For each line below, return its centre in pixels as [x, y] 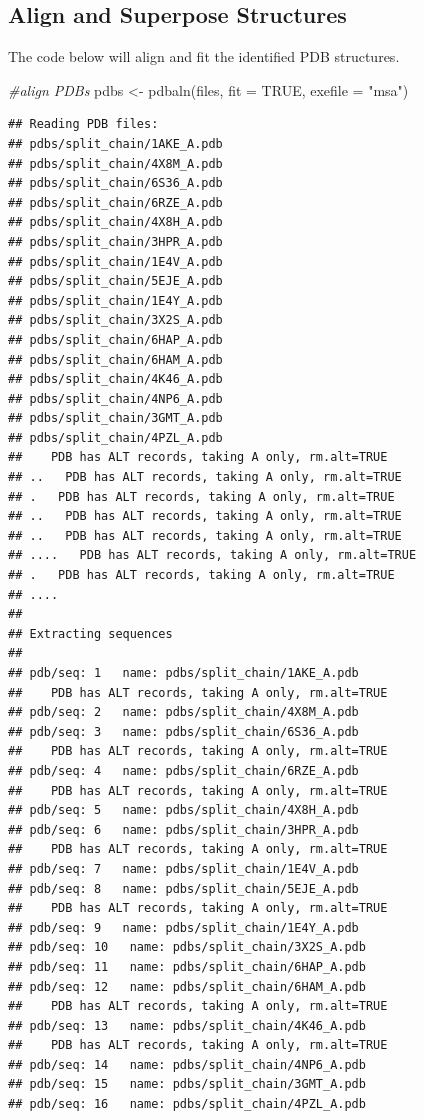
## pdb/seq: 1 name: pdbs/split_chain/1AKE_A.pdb [183, 673]
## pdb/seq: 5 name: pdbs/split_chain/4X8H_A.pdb [183, 810]
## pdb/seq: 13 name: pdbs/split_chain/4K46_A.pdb [187, 1025]
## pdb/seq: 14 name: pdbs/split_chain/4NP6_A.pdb [187, 1064]
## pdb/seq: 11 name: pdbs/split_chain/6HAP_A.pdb [187, 966]
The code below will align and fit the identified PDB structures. [204, 56]
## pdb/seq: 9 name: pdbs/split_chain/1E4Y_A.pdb [183, 927]
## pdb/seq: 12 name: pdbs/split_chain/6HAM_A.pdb [187, 986]
